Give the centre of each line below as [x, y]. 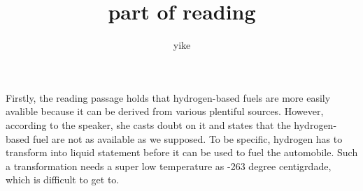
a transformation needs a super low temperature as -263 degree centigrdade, [169, 166]
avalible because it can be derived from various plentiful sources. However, [165, 111]
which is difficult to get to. [63, 179]
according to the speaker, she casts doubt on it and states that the [148, 124]
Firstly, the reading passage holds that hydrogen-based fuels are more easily [168, 97]
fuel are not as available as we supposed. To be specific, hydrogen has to [187, 138]
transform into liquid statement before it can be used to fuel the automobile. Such [182, 152]
